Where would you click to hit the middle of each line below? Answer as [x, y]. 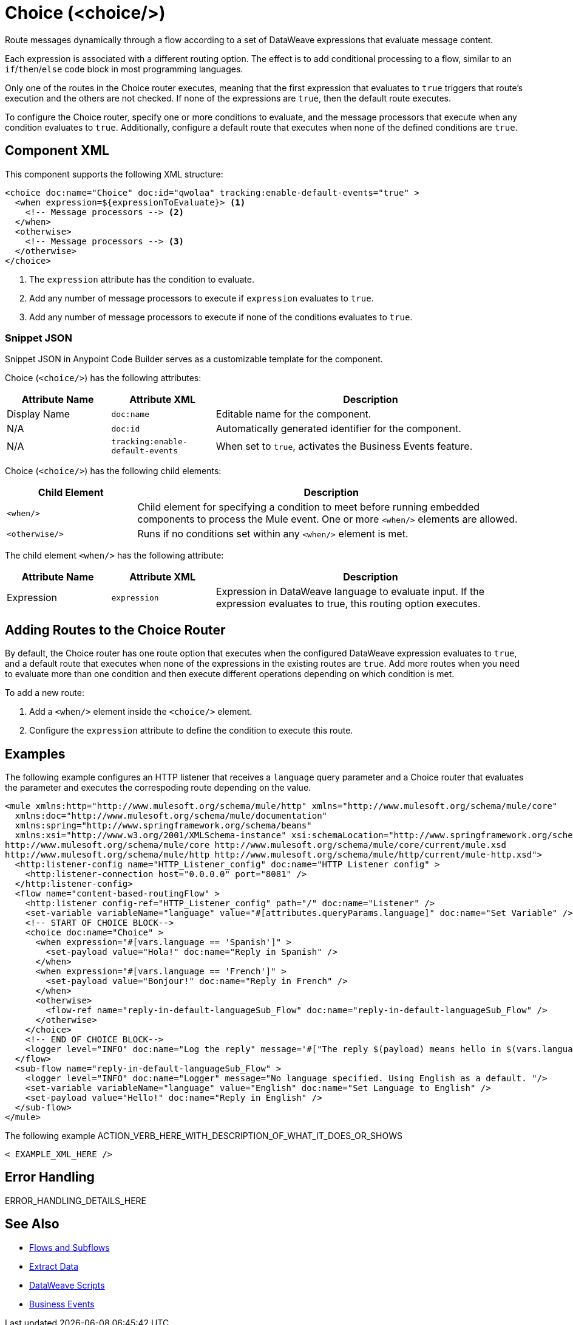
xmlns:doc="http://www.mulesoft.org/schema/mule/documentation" [171, 816]
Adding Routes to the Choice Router [115, 630]
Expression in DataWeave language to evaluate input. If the [350, 592]
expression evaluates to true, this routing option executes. [348, 604]
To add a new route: [45, 693]
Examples [35, 754]
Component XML [57, 151]
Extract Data [54, 1266]
